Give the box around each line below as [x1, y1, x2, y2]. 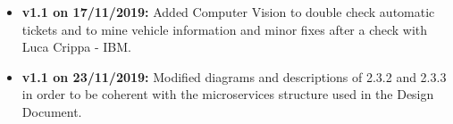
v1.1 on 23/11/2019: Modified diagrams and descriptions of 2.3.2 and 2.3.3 [21, 67, 447, 86]
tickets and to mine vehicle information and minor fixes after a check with [21, 20, 428, 38]
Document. [21, 102, 82, 120]
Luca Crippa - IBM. [21, 37, 131, 56]
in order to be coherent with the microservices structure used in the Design [21, 85, 434, 103]
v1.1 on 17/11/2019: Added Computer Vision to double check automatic [21, 3, 435, 21]
